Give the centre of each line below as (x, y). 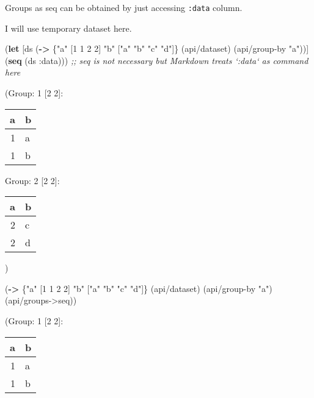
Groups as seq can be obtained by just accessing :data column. (124, 7)
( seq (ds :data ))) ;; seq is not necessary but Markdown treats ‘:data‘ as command (157, 60)
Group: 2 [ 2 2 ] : (32, 180)
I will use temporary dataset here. (68, 28)
